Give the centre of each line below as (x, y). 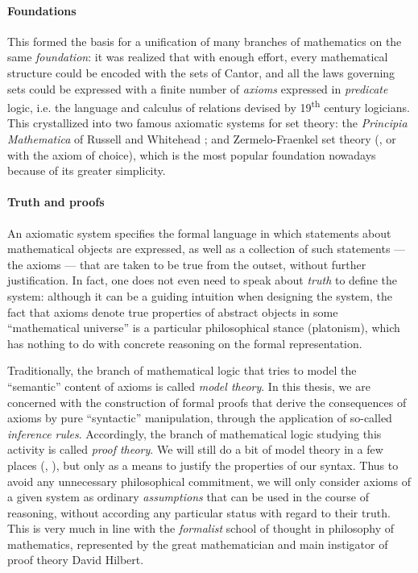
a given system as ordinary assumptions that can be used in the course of (188, 497)
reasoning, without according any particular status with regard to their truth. (199, 512)
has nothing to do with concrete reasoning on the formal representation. (185, 343)
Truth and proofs (56, 202)
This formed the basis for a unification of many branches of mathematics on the (205, 41)
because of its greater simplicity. (87, 170)
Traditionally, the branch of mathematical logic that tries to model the (182, 370)
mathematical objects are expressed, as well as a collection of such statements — (207, 249)
